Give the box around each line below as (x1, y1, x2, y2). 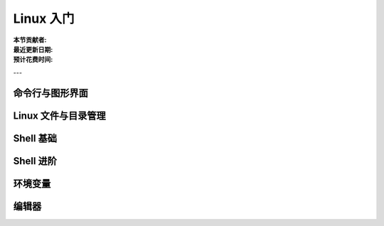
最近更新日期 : (13, 45, 53, 53)
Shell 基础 (13, 132, 57, 144)
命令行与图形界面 (13, 87, 88, 99)
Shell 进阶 (13, 155, 57, 167)
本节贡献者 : (13, 36, 47, 44)
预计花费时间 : (13, 55, 53, 64)
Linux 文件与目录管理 (13, 109, 106, 122)
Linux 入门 (13, 11, 75, 26)
